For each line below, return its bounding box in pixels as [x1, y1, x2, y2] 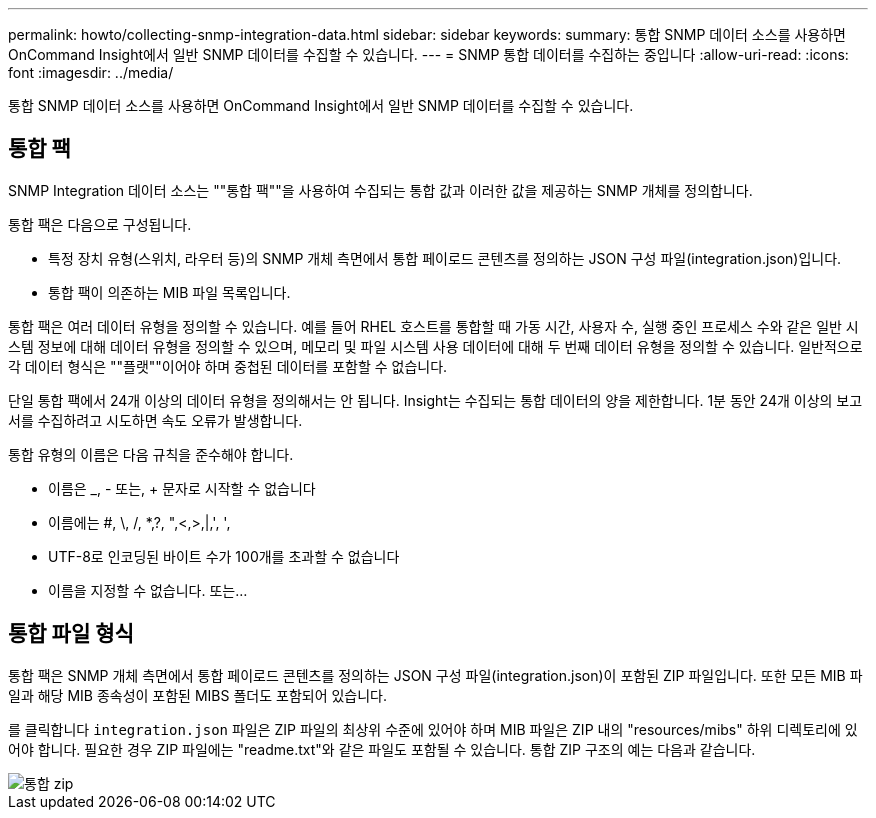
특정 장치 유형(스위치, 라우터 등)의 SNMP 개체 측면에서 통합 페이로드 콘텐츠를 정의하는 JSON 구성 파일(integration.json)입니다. [48, 249, 842, 267]
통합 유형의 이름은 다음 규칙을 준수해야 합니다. [8, 445, 294, 463]
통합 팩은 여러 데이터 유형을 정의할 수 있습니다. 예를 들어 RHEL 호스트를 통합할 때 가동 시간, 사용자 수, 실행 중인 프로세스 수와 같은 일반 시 [8, 317, 859, 335]
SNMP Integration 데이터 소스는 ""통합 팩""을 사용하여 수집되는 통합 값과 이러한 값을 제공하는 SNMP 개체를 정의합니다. [8, 181, 753, 199]
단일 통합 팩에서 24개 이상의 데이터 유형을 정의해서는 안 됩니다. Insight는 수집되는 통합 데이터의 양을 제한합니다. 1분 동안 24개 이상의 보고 [8, 391, 863, 409]
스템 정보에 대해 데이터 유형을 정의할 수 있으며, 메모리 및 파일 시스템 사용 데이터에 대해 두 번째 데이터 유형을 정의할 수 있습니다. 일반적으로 [8, 337, 863, 355]
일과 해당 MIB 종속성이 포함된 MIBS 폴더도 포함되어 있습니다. [8, 686, 388, 704]
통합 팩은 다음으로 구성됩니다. [8, 215, 192, 233]
